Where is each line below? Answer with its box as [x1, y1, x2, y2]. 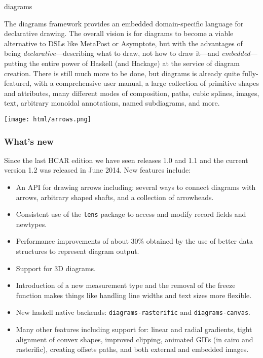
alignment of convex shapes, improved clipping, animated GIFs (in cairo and [16, 334, 253, 344]
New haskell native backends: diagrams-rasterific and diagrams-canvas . [16, 307, 250, 317]
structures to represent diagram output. [16, 246, 139, 256]
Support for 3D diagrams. [16, 263, 96, 273]
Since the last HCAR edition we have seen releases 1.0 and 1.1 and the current [4, 154, 248, 165]
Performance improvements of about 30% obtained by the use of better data [16, 236, 253, 246]
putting [4, 57, 27, 68]
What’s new [4, 135, 54, 147]
